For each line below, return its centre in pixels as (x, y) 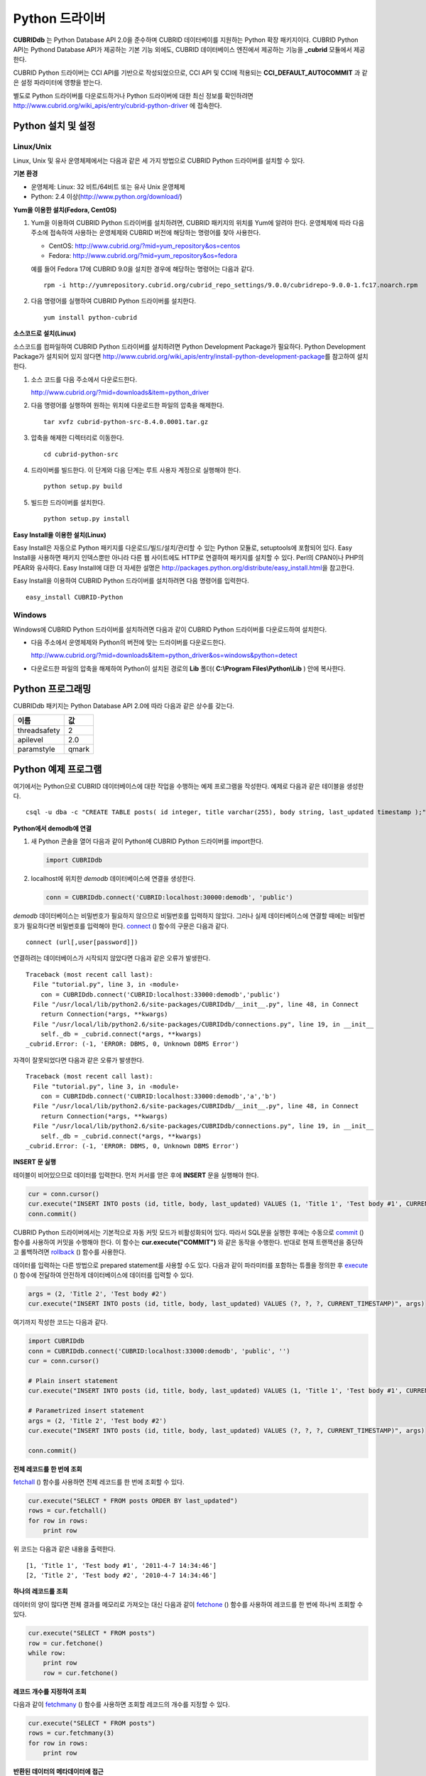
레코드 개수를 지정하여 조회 (50, 1691)
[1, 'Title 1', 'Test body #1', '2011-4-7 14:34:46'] (121, 1565)
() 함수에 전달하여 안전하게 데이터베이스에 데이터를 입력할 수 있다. (104, 1275)
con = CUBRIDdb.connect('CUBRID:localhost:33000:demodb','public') (160, 994)
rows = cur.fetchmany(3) (71, 1733)
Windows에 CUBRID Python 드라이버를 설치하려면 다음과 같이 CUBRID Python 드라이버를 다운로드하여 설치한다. (170, 629)
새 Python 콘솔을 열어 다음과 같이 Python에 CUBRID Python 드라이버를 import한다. (147, 841)
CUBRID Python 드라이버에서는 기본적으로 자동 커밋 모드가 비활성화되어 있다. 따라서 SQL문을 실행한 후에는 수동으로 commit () (189, 1232)
